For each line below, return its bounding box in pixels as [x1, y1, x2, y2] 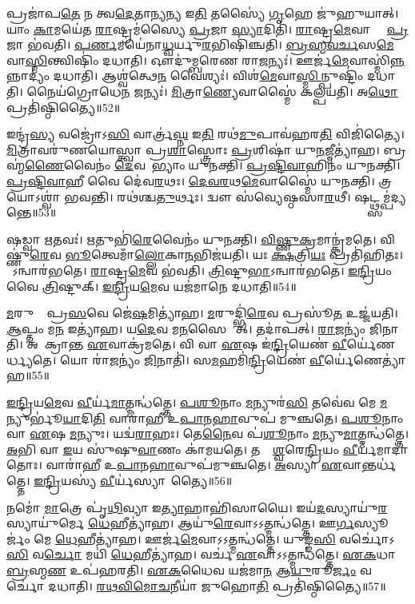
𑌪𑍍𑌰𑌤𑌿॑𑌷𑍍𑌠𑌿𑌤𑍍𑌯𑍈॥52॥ [6, 98, 121, 115]
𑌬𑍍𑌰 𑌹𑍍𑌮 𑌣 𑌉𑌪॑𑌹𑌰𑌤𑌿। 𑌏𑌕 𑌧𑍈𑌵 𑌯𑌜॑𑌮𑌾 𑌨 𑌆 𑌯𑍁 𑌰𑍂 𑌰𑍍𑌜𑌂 [6, 562, 357, 578]
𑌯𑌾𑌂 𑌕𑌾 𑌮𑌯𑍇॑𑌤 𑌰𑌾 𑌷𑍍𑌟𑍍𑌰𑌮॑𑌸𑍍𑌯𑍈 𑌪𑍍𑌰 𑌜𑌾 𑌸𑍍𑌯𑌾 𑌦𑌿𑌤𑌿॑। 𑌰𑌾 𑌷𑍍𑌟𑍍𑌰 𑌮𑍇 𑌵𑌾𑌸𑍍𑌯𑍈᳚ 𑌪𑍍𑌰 [6, 20, 409, 37]
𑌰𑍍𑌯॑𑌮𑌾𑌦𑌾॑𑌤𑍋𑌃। [357, 440, 409, 457]
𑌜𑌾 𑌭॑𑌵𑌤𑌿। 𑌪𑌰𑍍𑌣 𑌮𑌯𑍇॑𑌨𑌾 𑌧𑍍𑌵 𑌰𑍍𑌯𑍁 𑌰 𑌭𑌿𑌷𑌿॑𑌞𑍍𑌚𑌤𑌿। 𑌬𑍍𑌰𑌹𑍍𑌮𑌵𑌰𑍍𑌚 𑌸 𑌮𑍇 [6, 36, 394, 53]
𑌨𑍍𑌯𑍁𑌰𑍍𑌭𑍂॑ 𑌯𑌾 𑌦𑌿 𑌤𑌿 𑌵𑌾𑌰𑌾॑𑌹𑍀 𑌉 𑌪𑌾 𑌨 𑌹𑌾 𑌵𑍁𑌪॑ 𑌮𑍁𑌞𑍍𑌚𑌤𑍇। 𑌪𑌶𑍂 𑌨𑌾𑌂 [6, 409, 404, 426]
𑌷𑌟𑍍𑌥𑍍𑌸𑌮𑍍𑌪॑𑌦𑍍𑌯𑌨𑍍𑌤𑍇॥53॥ [354, 188, 406, 205]
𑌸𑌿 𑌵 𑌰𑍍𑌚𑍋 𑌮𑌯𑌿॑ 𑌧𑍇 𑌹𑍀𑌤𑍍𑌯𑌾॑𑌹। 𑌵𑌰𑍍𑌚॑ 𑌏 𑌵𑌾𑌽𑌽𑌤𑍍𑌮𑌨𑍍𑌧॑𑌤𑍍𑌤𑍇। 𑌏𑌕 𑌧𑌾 [6, 546, 396, 562]
